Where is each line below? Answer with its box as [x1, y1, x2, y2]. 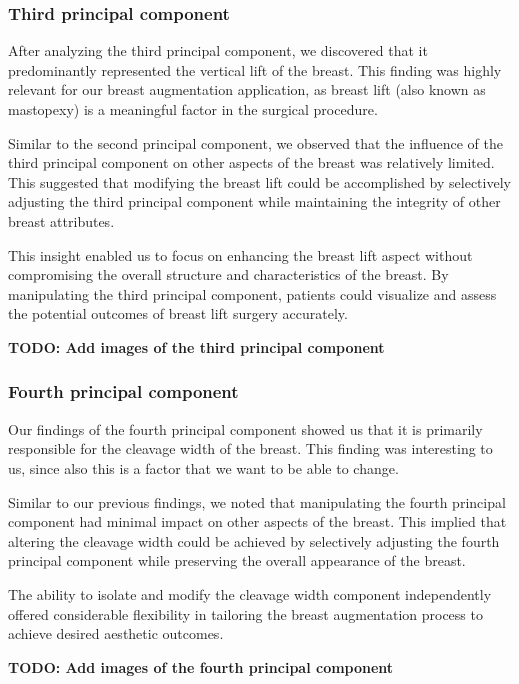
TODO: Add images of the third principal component [8, 336, 385, 357]
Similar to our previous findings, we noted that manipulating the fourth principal [8, 491, 506, 512]
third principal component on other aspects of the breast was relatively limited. [8, 152, 495, 173]
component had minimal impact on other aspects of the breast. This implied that [8, 511, 507, 532]
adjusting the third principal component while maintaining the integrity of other [8, 191, 501, 212]
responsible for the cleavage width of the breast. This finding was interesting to [8, 438, 493, 459]
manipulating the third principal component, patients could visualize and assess [8, 283, 497, 304]
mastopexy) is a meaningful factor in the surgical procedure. [8, 99, 378, 119]
